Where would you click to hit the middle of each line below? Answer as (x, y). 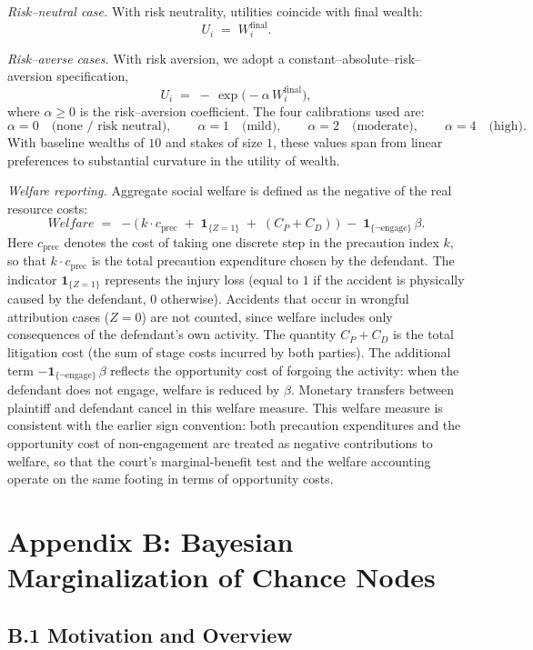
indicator (32, 279)
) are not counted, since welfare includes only (267, 316)
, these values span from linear (358, 142)
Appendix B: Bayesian (151, 540)
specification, (93, 76)
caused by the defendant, (77, 299)
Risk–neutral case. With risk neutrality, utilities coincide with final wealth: (215, 11)
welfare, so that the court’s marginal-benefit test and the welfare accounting (219, 460)
